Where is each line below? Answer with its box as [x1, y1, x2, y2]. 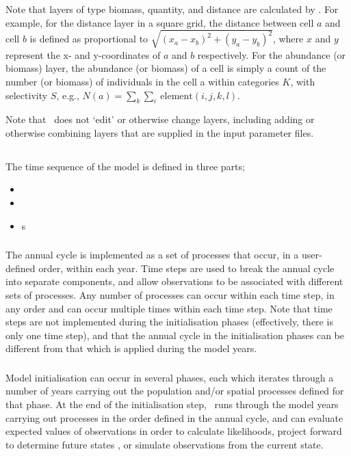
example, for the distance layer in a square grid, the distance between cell [5, 15, 314, 29]
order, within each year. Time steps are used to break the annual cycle [38, 260, 335, 275]
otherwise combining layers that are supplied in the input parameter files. [5, 125, 314, 139]
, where [272, 31, 304, 46]
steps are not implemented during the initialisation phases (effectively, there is [5, 314, 333, 329]
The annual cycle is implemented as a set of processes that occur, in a [5, 247, 299, 262]
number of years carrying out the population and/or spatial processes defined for [5, 384, 344, 398]
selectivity [5, 88, 48, 102]
